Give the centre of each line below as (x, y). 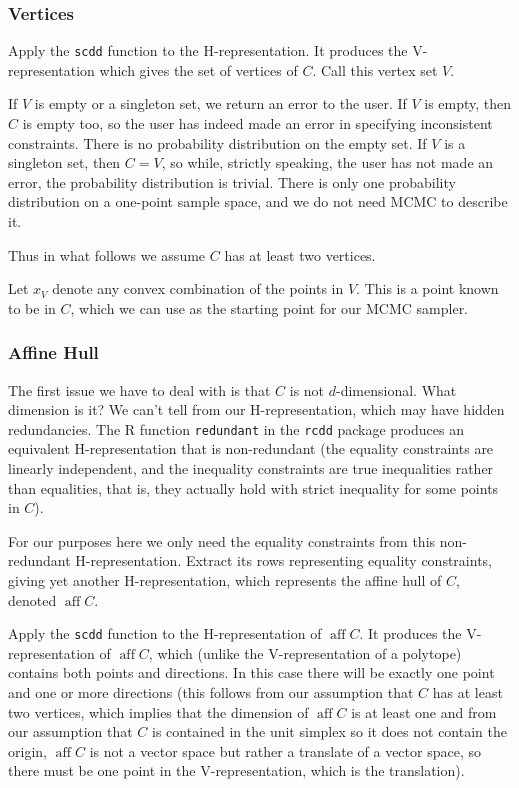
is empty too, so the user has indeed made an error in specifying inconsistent (257, 123)
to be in (32, 307)
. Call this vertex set (375, 69)
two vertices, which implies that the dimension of (158, 711)
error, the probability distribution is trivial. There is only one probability (232, 181)
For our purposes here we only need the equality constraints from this (222, 540)
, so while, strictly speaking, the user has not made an (327, 162)
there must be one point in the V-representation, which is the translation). (236, 770)
